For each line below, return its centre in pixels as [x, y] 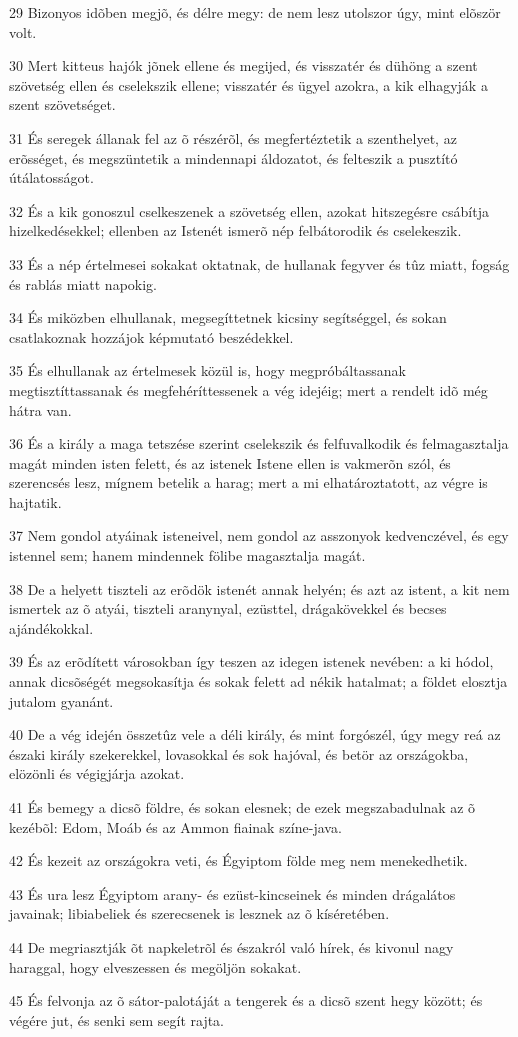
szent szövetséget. [62, 104]
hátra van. [40, 409]
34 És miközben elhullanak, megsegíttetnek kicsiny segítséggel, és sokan [228, 317]
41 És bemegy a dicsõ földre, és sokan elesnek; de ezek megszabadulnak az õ [242, 807]
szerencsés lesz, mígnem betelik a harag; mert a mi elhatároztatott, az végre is [248, 482]
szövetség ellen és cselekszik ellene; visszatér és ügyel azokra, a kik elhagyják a [248, 84]
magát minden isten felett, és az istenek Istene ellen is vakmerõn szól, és [230, 462]
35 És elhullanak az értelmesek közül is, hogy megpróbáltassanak [207, 370]
